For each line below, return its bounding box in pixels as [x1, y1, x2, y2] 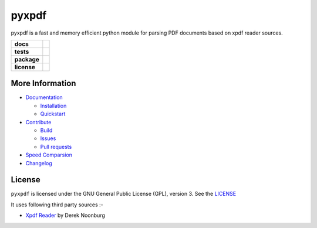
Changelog [25, 159, 52, 166]
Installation [40, 102, 67, 109]
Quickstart [40, 110, 66, 117]
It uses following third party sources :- [11, 201, 103, 208]
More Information [11, 79, 76, 89]
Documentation [25, 94, 63, 101]
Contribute [25, 118, 52, 125]
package [14, 55, 39, 63]
